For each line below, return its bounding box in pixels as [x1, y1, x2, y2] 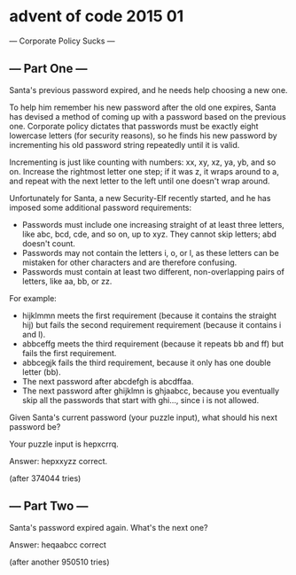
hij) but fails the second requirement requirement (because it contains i [21, 319, 282, 330]
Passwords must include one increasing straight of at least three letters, [21, 219, 285, 229]
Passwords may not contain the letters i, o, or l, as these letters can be [21, 247, 279, 258]
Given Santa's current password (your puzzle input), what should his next [9, 412, 277, 423]
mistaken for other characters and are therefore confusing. [21, 257, 238, 268]
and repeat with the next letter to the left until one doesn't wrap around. [9, 175, 270, 186]
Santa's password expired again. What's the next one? [9, 522, 208, 532]
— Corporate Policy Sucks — [9, 35, 115, 46]
